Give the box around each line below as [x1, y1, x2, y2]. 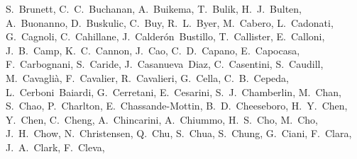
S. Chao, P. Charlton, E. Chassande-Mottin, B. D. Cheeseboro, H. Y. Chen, [6, 98, 348, 113]
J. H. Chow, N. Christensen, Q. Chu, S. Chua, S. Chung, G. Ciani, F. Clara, [6, 126, 352, 141]
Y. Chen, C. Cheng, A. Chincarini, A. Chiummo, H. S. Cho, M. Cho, [6, 112, 318, 126]
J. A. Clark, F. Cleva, [6, 139, 105, 154]
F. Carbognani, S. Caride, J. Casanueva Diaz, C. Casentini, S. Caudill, [6, 57, 324, 71]
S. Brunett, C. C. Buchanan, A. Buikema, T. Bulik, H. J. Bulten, [6, 1, 302, 16]
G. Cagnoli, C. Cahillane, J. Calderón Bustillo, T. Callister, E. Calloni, [6, 29, 325, 44]
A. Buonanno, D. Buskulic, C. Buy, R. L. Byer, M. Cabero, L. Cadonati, [6, 15, 334, 30]
